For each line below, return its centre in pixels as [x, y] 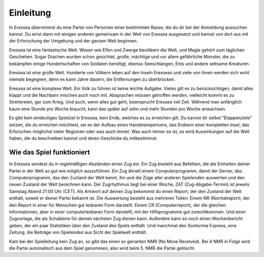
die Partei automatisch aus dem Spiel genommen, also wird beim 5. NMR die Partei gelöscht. [102, 248]
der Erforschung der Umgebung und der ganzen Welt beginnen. [73, 41]
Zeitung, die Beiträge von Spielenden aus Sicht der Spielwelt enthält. [78, 233]
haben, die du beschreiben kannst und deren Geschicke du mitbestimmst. [83, 138]
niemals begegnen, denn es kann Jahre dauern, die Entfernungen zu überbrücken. [92, 79]
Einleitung [30, 13]
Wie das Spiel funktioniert [49, 152]
